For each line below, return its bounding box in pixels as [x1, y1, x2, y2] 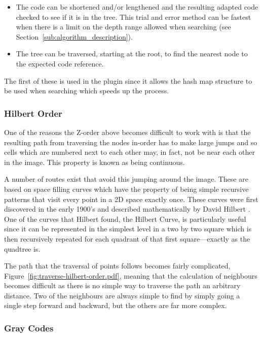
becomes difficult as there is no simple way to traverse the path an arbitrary [4, 280, 241, 291]
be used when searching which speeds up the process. [4, 85, 169, 96]
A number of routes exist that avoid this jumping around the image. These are [4, 174, 248, 184]
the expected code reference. [16, 58, 104, 69]
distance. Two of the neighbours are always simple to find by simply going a [4, 290, 240, 300]
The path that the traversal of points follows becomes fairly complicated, [4, 260, 231, 271]
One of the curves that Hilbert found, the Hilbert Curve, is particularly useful [4, 213, 246, 224]
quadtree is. [4, 243, 41, 254]
